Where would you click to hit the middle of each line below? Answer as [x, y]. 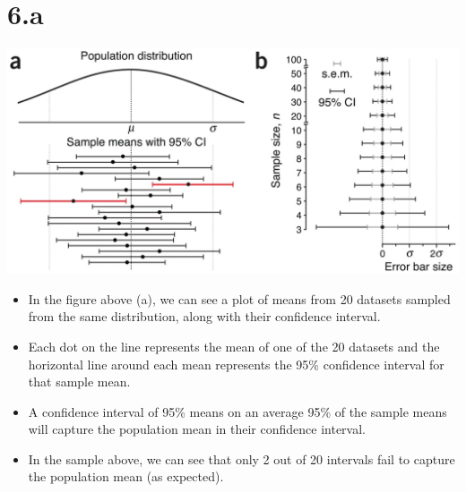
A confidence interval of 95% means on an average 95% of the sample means [237, 411]
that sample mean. [79, 382]
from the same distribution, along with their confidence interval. [204, 316]
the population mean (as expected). [126, 476]
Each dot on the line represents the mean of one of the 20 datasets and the [234, 346]
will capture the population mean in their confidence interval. [197, 429]
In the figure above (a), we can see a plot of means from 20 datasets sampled [239, 298]
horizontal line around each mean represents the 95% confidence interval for [236, 364]
